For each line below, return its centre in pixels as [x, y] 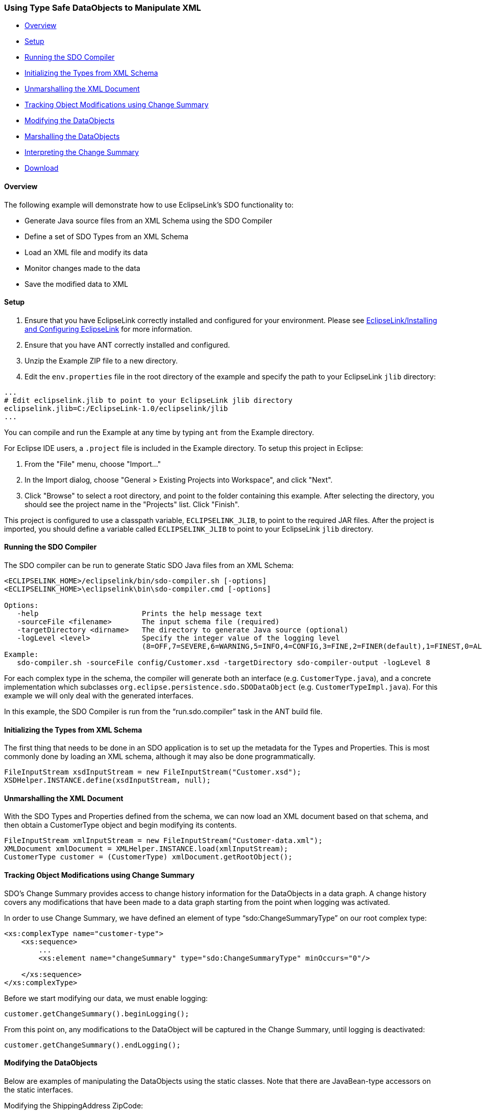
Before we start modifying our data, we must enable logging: [106, 998]
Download [42, 168]
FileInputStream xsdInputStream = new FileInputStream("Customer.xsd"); [153, 772]
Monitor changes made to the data [82, 268]
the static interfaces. [39, 1089]
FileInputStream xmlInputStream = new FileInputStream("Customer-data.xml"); [163, 841]
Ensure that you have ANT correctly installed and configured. [127, 345]
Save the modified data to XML [76, 284]
